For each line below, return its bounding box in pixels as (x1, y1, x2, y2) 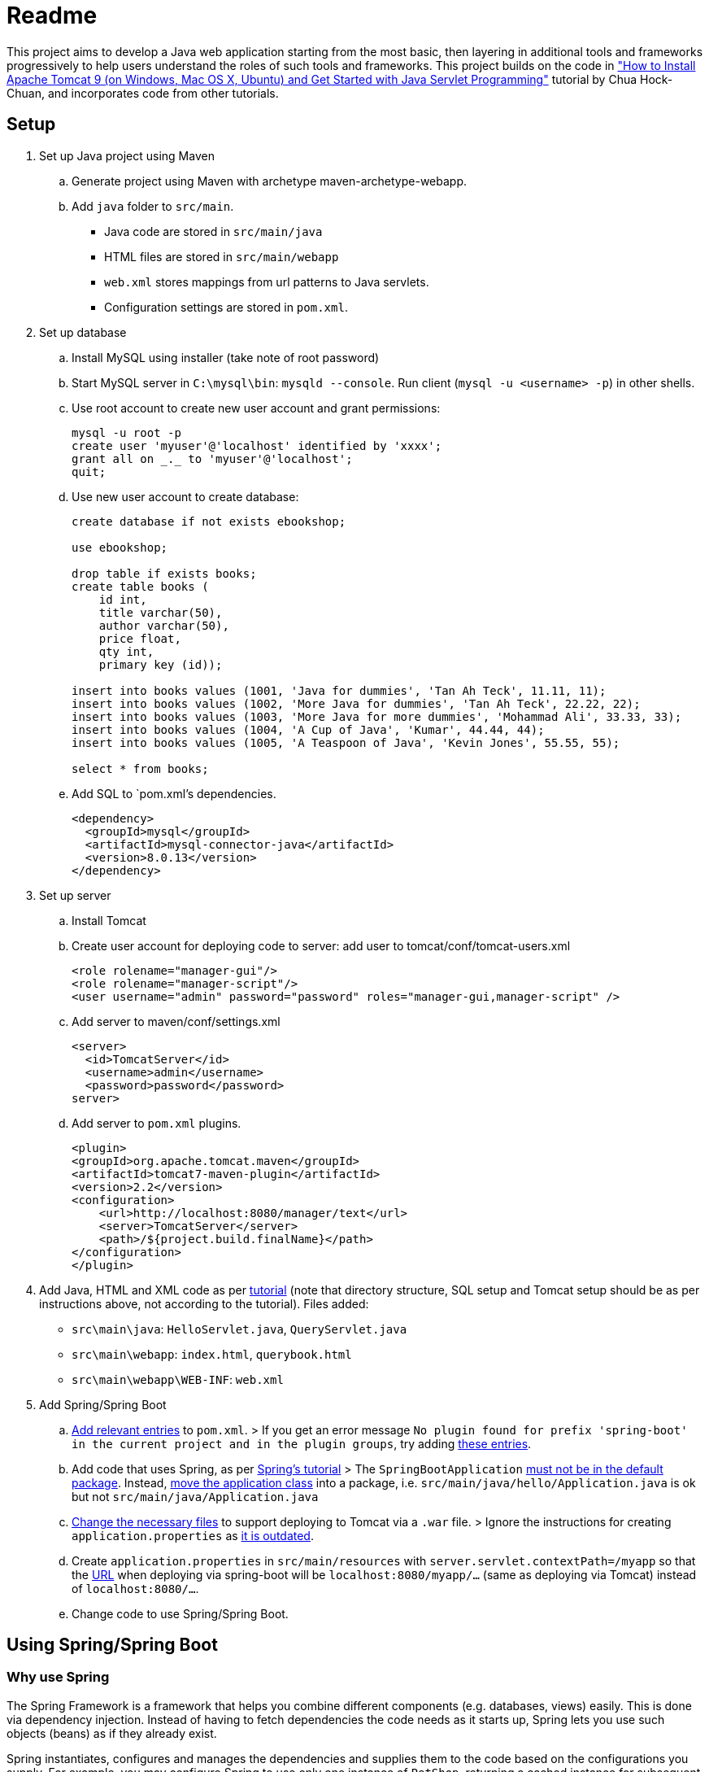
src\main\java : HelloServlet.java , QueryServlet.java (72, 1321, 407, 1336)
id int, (98, 592, 147, 606)
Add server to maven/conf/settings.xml (72, 1014, 281, 1028)
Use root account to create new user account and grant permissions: (72, 400, 441, 415)
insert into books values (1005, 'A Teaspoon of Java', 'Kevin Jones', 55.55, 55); (72, 735, 620, 749)
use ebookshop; (72, 540, 168, 554)
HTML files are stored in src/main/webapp (104, 249, 339, 264)
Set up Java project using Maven (39, 148, 215, 163)
